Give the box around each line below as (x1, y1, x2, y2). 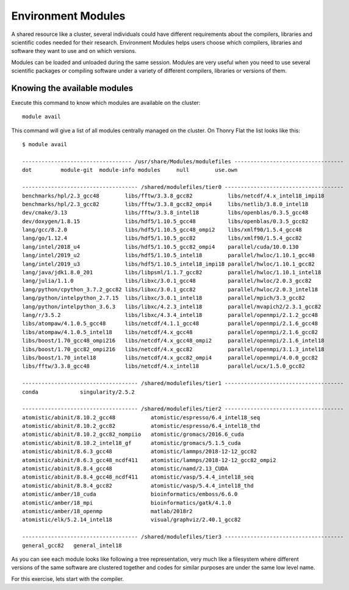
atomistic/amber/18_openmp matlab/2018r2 (22, 508, 193, 514)
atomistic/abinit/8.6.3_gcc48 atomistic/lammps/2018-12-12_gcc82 (22, 448, 257, 455)
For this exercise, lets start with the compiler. (11, 575, 124, 582)
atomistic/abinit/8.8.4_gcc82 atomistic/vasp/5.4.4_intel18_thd (22, 482, 254, 489)
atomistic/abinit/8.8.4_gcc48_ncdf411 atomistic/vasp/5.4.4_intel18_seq (22, 474, 254, 481)
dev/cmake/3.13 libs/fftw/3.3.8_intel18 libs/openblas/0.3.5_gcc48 (22, 209, 309, 216)
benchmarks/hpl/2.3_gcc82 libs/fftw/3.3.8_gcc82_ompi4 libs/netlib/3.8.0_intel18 (22, 201, 309, 207)
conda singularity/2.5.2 (22, 388, 135, 396)
